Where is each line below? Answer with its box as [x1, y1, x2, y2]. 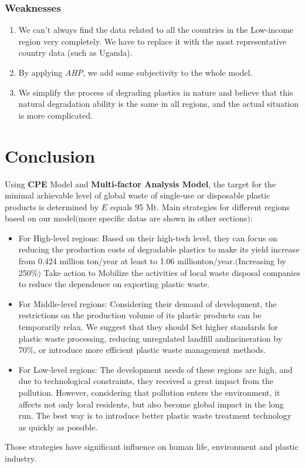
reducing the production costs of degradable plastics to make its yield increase [18, 243, 300, 255]
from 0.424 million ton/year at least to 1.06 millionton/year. [18, 255, 235, 267]
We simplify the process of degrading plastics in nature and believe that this [18, 86, 293, 98]
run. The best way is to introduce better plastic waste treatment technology [18, 409, 292, 422]
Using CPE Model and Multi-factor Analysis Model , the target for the [5, 177, 276, 190]
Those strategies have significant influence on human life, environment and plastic [5, 440, 299, 453]
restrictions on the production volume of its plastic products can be [18, 309, 262, 321]
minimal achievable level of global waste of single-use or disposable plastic [5, 189, 270, 201]
